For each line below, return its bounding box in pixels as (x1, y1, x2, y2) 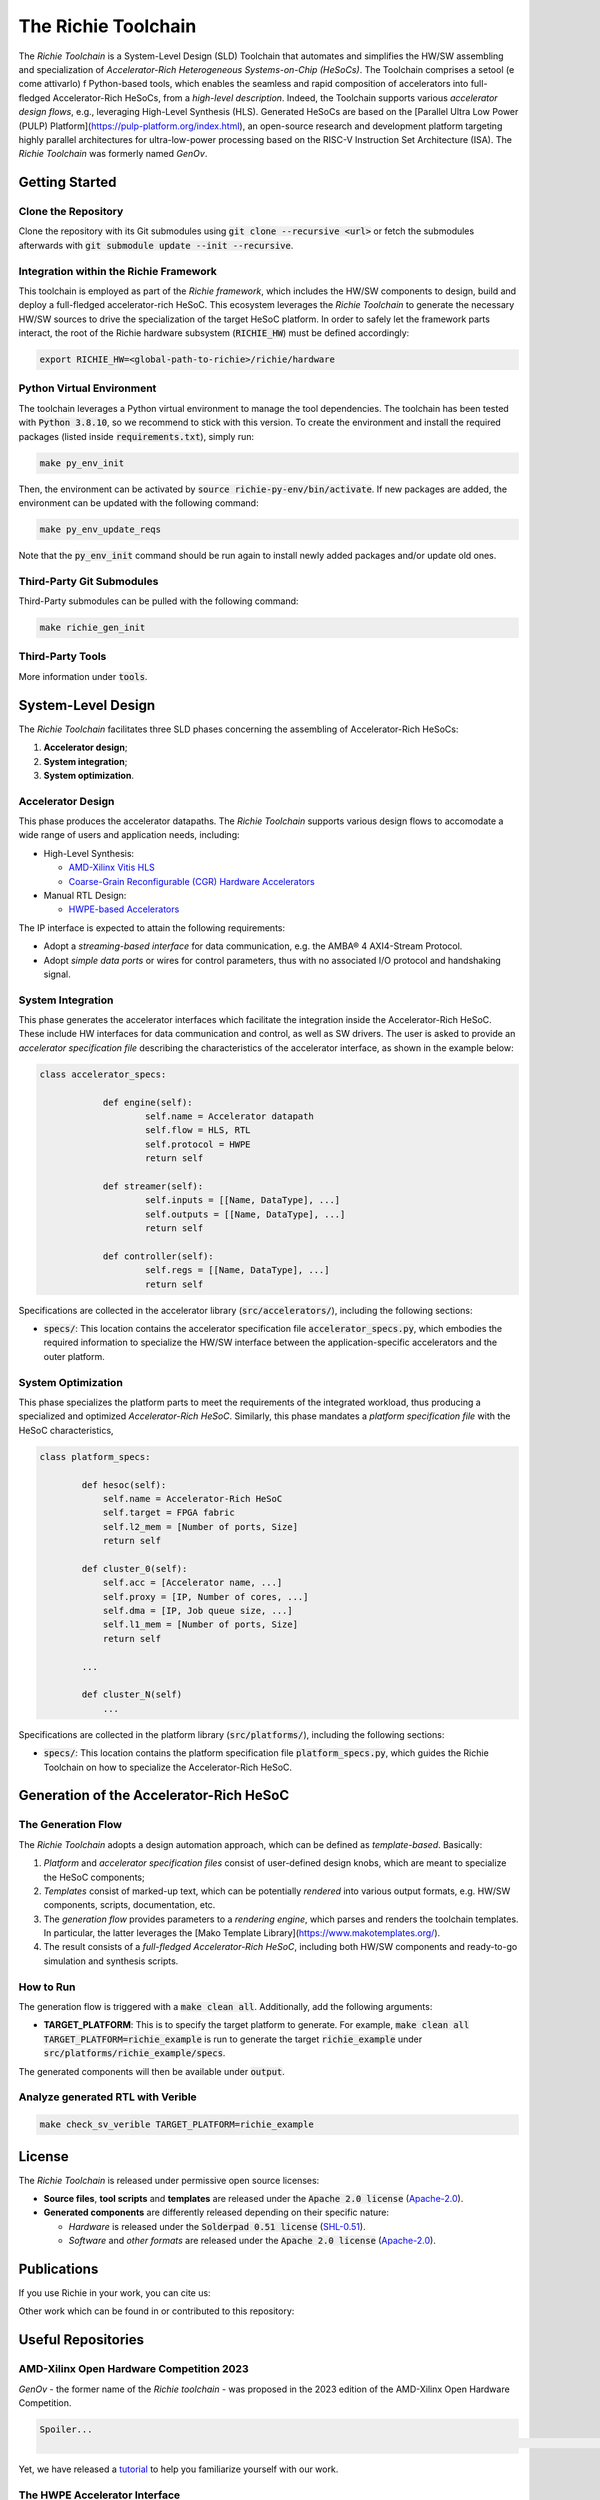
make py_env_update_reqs (39, 523, 162, 535)
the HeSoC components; (43, 1871, 145, 1883)
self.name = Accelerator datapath (145, 1111, 314, 1122)
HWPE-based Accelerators (68, 903, 180, 915)
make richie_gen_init (39, 622, 146, 634)
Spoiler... (39, 2424, 93, 2435)
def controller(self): (102, 1250, 214, 1262)
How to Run (18, 1980, 76, 1994)
